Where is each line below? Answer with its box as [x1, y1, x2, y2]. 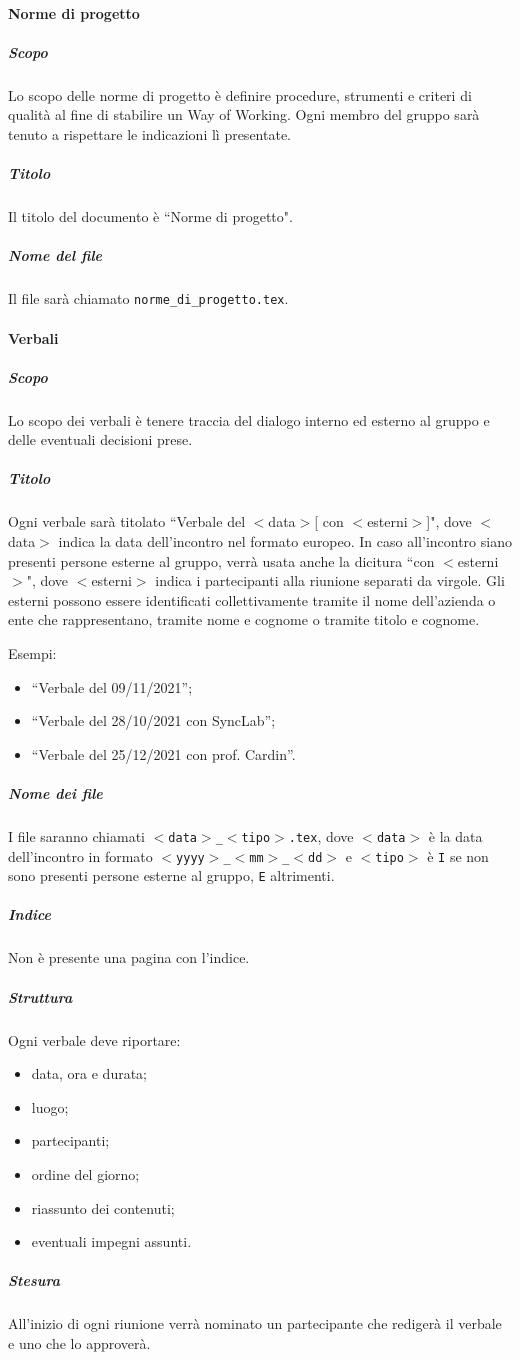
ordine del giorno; [31, 1163, 140, 1184]
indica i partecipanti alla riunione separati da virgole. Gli [155, 570, 505, 591]
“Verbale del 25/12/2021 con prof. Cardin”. [31, 743, 296, 764]
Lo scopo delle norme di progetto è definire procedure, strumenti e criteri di [8, 84, 472, 105]
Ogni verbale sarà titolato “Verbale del [8, 511, 246, 532]
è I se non [427, 845, 489, 866]
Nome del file [8, 245, 102, 266]
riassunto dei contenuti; [31, 1197, 175, 1218]
